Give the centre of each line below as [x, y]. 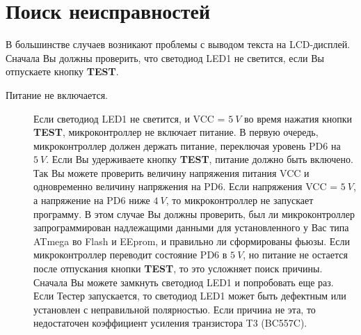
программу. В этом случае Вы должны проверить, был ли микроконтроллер [194, 213]
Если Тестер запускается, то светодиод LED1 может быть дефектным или [190, 296]
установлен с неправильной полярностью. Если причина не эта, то [175, 309]
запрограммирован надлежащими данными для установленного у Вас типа [191, 227]
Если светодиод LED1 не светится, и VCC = [129, 118]
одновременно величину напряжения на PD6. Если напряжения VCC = [186, 186]
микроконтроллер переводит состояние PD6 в [130, 255]
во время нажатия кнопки [298, 118]
